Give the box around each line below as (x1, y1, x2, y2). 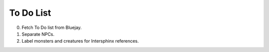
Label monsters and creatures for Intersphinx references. (21, 38, 139, 44)
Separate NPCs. (21, 31, 55, 37)
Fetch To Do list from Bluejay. (21, 25, 82, 30)
